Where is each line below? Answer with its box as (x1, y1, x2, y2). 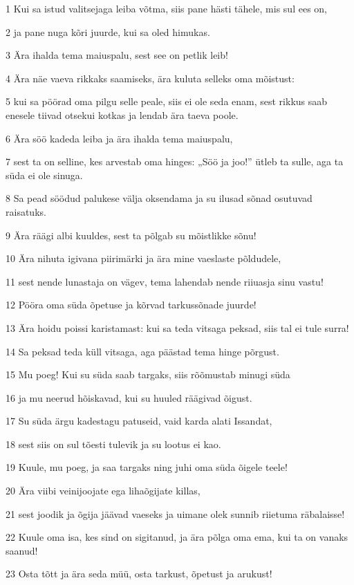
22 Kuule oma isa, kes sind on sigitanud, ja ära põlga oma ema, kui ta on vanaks (6, 530, 348, 544)
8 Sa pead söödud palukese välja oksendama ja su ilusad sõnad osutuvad (6, 191, 313, 205)
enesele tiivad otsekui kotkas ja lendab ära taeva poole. (6, 107, 239, 122)
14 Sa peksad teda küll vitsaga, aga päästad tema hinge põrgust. (6, 344, 279, 358)
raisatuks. (6, 204, 46, 219)
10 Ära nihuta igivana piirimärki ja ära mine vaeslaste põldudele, (6, 251, 281, 266)
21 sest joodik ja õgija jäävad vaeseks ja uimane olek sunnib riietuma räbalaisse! (6, 506, 345, 521)
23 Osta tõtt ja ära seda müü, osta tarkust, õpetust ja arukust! (6, 566, 272, 581)
